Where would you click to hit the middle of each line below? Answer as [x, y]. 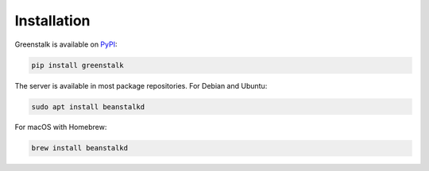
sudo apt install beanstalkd [88, 106]
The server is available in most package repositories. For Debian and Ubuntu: [141, 85]
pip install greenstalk [78, 65]
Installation [52, 21]
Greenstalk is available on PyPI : [66, 44]
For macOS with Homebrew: [61, 127]
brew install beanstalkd [80, 148]
